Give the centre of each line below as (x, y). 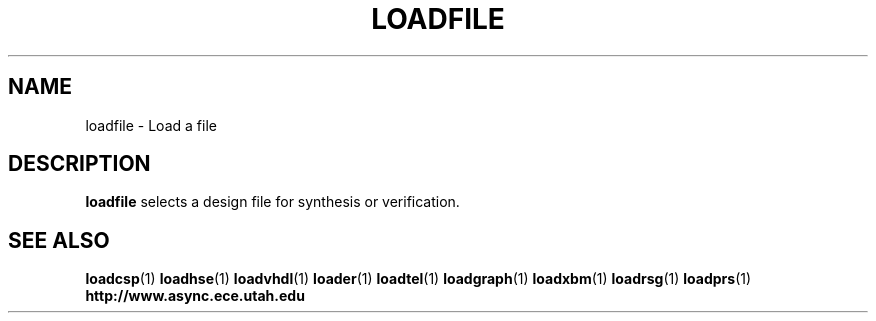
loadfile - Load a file (151, 125)
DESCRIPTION (79, 164)
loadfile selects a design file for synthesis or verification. (272, 202)
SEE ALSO (59, 240)
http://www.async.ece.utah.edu (195, 296)
